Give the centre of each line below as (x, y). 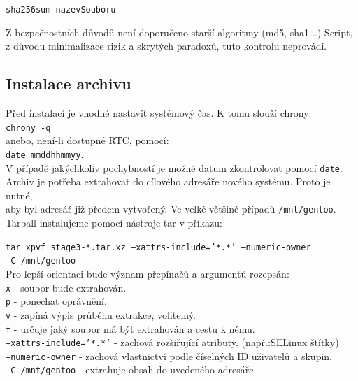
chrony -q (28, 128)
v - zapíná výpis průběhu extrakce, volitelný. (101, 314)
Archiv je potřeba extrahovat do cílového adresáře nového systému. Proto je (168, 181)
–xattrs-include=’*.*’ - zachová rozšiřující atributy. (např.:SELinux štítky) (172, 342)
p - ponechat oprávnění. (56, 301)
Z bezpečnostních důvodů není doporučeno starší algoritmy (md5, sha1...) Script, (179, 32)
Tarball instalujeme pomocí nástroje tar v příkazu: (114, 223)
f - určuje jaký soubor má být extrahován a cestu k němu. (130, 328)
